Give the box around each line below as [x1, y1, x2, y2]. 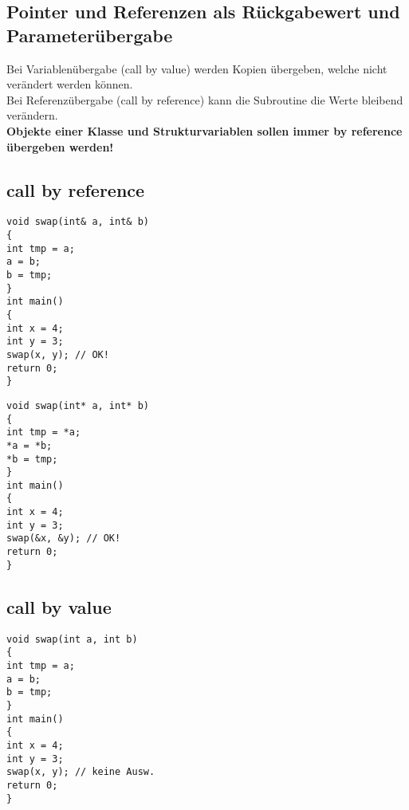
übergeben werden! [6, 138, 114, 155]
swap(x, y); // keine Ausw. [6, 766, 155, 778]
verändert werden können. [6, 76, 133, 92]
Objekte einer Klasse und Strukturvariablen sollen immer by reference [6, 122, 403, 139]
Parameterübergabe [6, 22, 173, 47]
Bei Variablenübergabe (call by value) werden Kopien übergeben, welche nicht [6, 60, 387, 77]
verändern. [6, 107, 58, 124]
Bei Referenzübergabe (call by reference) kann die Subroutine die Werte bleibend [6, 91, 403, 108]
